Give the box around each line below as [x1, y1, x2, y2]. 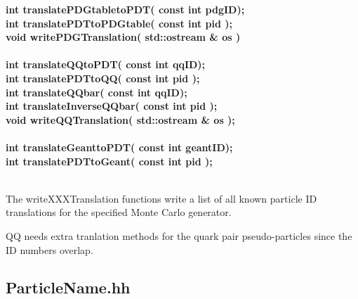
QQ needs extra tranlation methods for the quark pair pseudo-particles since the [6, 228, 352, 243]
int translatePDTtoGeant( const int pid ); [6, 153, 213, 168]
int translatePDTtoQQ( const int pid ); [6, 70, 200, 85]
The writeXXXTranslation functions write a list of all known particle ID [6, 191, 317, 205]
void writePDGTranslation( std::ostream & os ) [6, 30, 241, 44]
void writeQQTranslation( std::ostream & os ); [6, 112, 235, 127]
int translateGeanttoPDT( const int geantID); [6, 139, 233, 154]
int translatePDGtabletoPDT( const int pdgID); [6, 2, 245, 16]
